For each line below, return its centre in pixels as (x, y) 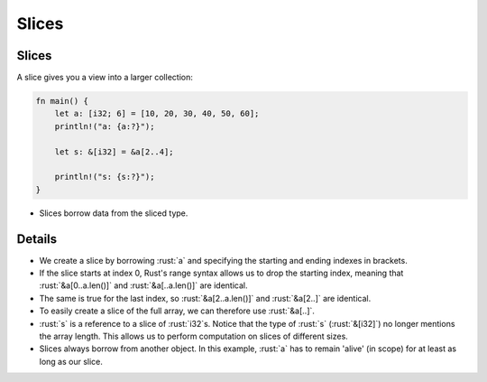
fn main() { (62, 101)
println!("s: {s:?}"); (105, 177)
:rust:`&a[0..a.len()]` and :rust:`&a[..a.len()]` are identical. (143, 285)
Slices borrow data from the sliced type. (114, 213)
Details (37, 239)
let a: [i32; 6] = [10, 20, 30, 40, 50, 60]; (157, 114)
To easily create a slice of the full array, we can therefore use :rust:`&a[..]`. (177, 311)
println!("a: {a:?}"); (105, 126)
